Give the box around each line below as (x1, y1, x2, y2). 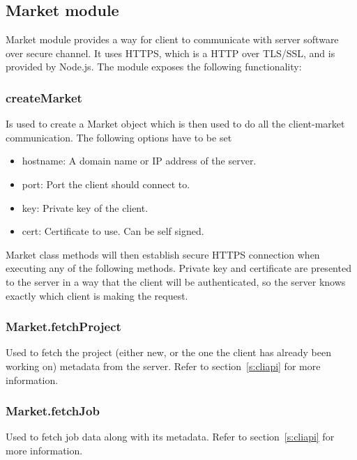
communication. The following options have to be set (6, 130, 232, 144)
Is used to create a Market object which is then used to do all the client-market (6, 116, 345, 131)
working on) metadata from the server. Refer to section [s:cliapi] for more (6, 358, 321, 373)
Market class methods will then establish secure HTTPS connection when (6, 247, 320, 261)
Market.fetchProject (6, 318, 121, 335)
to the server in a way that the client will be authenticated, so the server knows (6, 274, 346, 289)
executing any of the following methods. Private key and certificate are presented (6, 261, 351, 275)
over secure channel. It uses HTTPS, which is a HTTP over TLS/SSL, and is (6, 45, 335, 60)
